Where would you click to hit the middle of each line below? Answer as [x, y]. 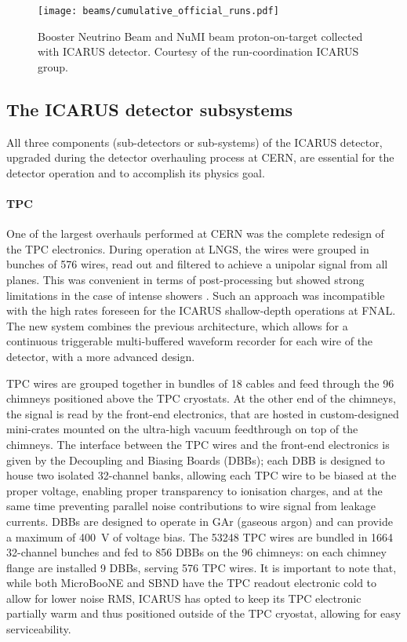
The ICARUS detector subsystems [150, 109]
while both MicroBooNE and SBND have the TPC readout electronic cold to [192, 583]
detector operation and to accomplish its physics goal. [136, 172]
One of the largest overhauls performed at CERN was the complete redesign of [195, 233]
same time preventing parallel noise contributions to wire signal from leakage [191, 506]
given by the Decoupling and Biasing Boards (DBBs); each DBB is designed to [196, 460]
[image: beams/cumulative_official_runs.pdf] [158, 11]
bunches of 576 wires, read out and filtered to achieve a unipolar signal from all [197, 264]
